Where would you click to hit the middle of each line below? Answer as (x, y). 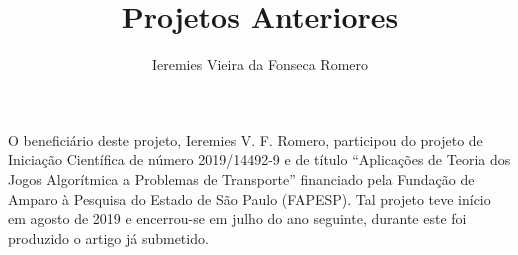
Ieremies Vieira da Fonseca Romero (260, 64)
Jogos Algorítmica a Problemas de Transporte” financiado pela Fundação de (241, 178)
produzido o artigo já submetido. (108, 237)
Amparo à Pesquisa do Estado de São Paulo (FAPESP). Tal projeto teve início (249, 198)
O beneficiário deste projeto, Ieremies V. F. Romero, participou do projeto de (245, 139)
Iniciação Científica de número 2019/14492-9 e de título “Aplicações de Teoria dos (259, 159)
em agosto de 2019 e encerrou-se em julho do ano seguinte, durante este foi (237, 218)
